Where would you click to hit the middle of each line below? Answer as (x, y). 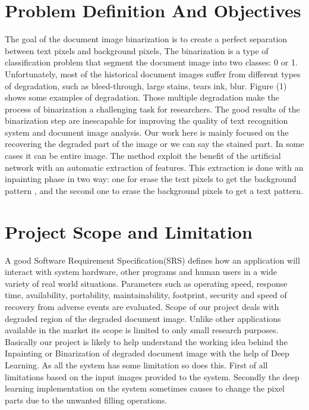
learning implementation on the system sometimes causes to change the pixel (145, 388)
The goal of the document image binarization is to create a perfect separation (146, 39)
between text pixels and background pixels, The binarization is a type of (137, 50)
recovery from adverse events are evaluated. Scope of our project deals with (142, 306)
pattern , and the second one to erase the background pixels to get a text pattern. (154, 190)
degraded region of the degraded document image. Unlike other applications (143, 318)
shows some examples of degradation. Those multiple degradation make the (142, 97)
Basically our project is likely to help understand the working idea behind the (146, 341)
